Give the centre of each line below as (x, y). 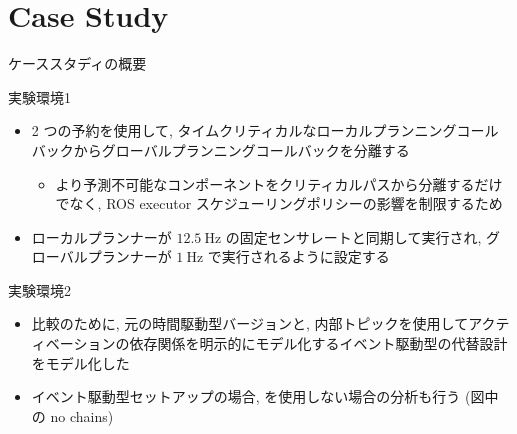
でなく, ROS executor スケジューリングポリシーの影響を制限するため (279, 203)
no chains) (82, 415)
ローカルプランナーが (101, 236)
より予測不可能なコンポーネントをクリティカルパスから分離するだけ (279, 183)
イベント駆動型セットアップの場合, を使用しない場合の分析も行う (246, 396)
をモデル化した (80, 362)
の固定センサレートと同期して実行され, (353, 236)
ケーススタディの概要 (77, 63)
